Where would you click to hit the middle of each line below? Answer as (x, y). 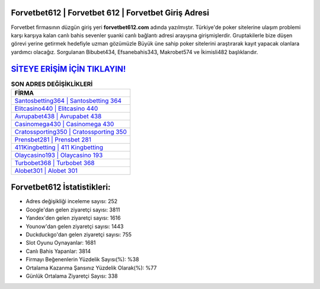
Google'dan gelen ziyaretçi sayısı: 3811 (73, 210)
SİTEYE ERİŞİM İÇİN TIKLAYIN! (68, 69)
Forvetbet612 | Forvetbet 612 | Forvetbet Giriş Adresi (110, 13)
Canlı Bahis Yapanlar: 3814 (58, 251)
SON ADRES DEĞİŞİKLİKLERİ (52, 84)
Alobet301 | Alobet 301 (46, 171)
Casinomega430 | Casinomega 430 (64, 124)
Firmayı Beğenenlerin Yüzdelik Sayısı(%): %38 (82, 259)
